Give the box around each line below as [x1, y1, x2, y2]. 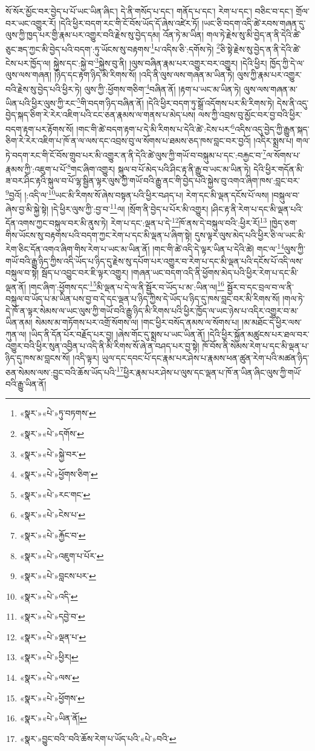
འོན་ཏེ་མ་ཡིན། [163, 28, 204, 41]
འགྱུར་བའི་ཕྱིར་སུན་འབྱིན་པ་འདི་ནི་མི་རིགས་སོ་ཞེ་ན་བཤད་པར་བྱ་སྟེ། [5, 339, 200, 352]
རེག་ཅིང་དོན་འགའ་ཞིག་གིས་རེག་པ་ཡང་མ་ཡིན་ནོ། [5, 242, 150, 255]
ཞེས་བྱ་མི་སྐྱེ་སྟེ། [5, 202, 49, 215]
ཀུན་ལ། [5, 327, 27, 340]
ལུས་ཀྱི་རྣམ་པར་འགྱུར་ [237, 68, 302, 81]
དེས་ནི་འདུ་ [277, 96, 309, 109]
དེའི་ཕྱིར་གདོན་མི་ [253, 162, 304, 175]
